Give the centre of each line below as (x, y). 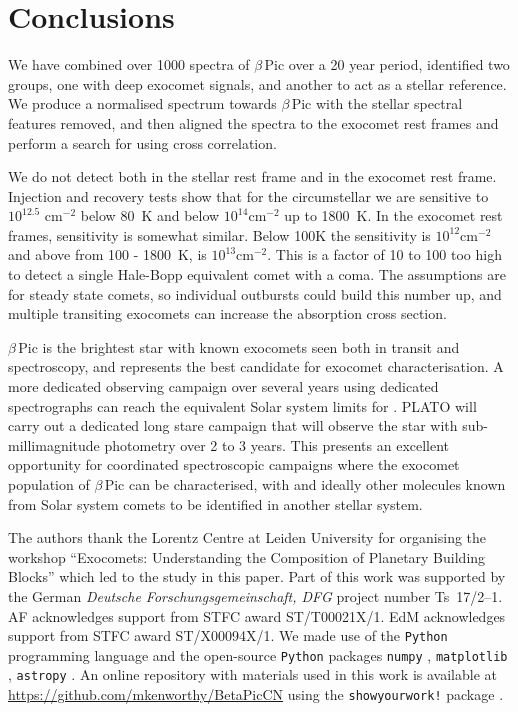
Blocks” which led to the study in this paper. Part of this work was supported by (257, 576)
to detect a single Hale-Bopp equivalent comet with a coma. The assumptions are (257, 274)
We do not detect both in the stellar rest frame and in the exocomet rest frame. (252, 176)
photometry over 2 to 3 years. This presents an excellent (277, 444)
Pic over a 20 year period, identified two (387, 64)
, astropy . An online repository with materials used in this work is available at (252, 674)
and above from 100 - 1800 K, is (107, 254)
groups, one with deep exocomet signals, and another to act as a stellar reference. (257, 83)
